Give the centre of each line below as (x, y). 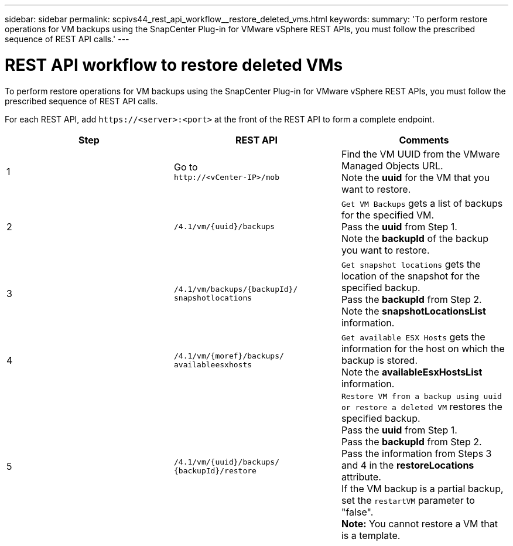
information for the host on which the (423, 348)
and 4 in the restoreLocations (408, 465)
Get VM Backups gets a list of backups (422, 203)
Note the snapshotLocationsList (413, 311)
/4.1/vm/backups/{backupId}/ (236, 289)
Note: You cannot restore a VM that (419, 523)
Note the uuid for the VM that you (415, 177)
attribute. (361, 477)
